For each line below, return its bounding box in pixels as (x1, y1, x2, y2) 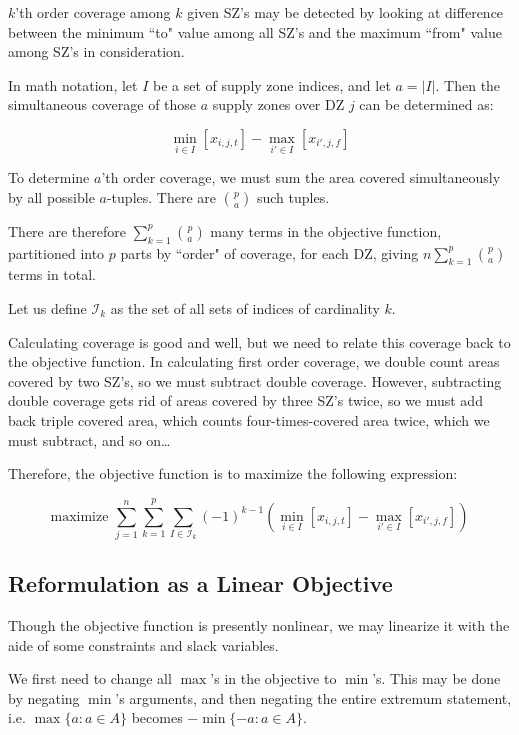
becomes (131, 707, 183, 728)
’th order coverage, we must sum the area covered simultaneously (101, 167, 501, 188)
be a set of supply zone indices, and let (153, 74, 391, 95)
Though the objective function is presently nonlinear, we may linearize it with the (8, 615, 510, 636)
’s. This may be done (372, 668, 501, 689)
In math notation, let (8, 74, 138, 95)
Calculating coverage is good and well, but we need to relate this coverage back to (8, 331, 511, 352)
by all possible (8, 186, 95, 207)
